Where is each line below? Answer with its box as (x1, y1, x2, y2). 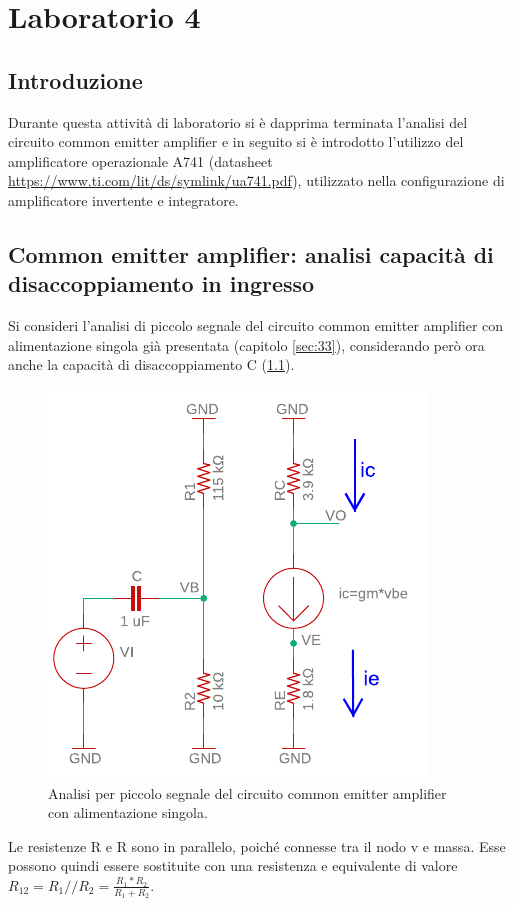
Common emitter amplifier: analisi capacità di (8, 238, 494, 269)
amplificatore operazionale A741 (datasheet (8, 150, 273, 171)
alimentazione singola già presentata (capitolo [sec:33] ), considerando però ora (8, 334, 485, 355)
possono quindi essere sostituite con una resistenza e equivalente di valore (8, 855, 458, 876)
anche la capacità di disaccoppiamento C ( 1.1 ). (8, 354, 295, 375)
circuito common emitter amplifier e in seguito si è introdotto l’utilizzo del (8, 131, 464, 152)
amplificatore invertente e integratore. (8, 189, 239, 210)
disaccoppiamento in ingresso (8, 268, 315, 299)
